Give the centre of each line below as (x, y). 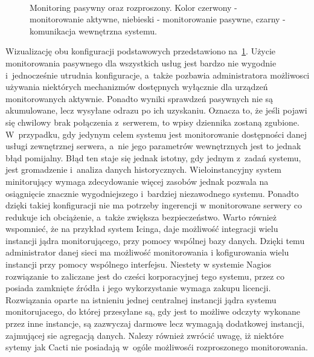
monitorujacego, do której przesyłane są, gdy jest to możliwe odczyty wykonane (153, 311)
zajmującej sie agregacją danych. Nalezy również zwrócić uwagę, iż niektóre (145, 335)
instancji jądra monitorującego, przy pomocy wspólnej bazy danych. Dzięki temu (155, 240)
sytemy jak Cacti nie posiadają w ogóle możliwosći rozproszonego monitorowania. (157, 347)
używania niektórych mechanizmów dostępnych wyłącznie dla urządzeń (137, 87)
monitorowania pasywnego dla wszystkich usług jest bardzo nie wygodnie (141, 63)
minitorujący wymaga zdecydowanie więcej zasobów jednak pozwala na (137, 181)
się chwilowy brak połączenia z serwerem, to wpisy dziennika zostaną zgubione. (152, 122)
